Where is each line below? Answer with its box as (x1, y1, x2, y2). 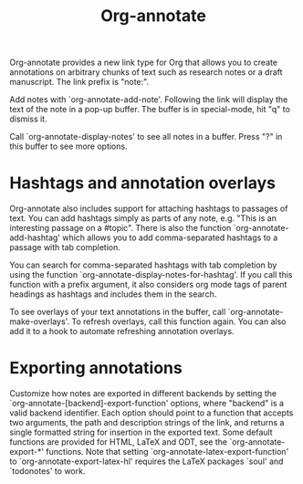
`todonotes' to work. (9, 466, 86, 477)
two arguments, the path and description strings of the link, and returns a (9, 417, 285, 428)
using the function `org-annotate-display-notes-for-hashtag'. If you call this (9, 269, 293, 280)
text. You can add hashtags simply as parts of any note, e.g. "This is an (9, 213, 277, 224)
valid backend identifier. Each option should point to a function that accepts (9, 407, 294, 418)
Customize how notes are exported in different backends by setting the (9, 388, 277, 399)
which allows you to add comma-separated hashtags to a (62, 232, 278, 243)
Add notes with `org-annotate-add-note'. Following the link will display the (9, 94, 288, 105)
